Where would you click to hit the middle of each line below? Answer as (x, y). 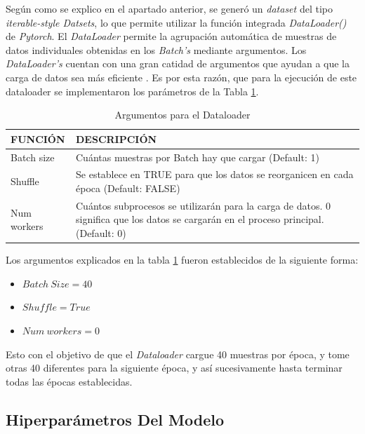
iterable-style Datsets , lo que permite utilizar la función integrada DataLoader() (176, 22)
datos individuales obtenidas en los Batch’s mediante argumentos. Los (156, 49)
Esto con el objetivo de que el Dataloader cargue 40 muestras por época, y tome (178, 354)
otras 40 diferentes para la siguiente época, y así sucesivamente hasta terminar (174, 368)
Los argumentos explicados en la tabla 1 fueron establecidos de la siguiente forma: (182, 260)
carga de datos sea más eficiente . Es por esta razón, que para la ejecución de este (181, 77)
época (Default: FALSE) (128, 188)
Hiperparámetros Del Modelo (115, 419)
